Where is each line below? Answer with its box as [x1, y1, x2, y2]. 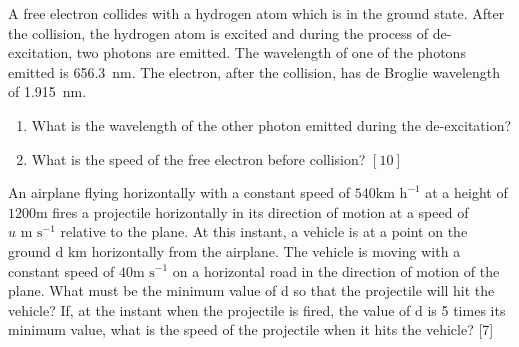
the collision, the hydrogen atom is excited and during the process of [8, 22, 429, 43]
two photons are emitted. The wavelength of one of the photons [76, 42, 466, 63]
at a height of [425, 182, 508, 203]
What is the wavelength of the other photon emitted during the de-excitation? [31, 114, 512, 135]
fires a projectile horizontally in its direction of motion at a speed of [52, 201, 469, 222]
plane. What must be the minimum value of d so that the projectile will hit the [8, 280, 495, 301]
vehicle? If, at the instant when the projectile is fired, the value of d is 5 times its [8, 299, 506, 320]
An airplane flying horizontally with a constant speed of [8, 182, 351, 203]
